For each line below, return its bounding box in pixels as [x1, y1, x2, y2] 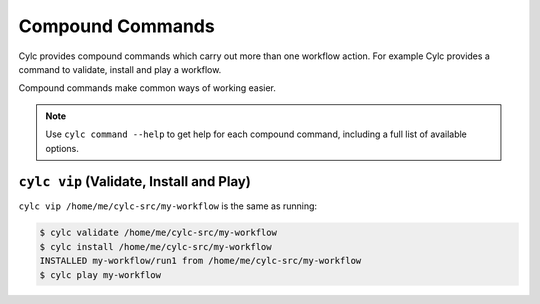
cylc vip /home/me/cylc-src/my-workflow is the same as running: [18, 200, 318, 212]
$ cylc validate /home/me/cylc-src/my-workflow [39, 227, 277, 239]
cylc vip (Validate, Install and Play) [18, 173, 252, 190]
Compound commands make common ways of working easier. [18, 82, 277, 94]
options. [45, 142, 80, 154]
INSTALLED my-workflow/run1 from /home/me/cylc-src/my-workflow [39, 255, 362, 267]
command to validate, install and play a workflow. [18, 63, 222, 75]
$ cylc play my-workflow [39, 269, 162, 280]
